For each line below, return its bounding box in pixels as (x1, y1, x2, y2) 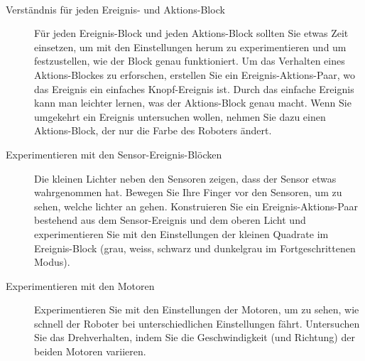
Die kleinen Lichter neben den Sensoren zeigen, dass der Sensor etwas (34, 171, 337, 185)
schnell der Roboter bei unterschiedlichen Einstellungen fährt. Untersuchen (34, 316, 360, 330)
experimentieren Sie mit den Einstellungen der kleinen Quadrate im (34, 226, 329, 241)
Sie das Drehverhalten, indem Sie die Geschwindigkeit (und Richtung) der (34, 330, 355, 345)
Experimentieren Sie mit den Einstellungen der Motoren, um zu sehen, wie (34, 302, 359, 317)
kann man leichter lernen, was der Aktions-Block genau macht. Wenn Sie (34, 95, 352, 110)
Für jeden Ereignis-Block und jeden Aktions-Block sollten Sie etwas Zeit (34, 26, 349, 41)
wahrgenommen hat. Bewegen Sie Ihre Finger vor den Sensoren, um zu (34, 185, 342, 200)
